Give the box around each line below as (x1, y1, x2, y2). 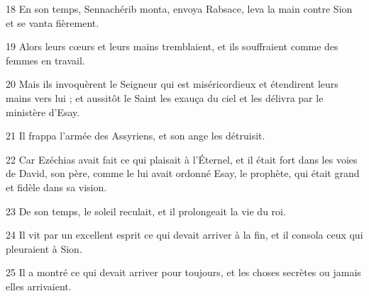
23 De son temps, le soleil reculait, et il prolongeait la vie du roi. (6, 203, 286, 218)
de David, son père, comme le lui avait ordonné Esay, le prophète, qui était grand (6, 166, 360, 181)
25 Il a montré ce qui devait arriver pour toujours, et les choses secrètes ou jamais (6, 265, 361, 280)
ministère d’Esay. (6, 104, 80, 119)
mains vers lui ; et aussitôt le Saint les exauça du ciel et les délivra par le (6, 90, 324, 105)
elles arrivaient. (6, 278, 72, 293)
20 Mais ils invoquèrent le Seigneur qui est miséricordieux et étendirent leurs (6, 76, 338, 91)
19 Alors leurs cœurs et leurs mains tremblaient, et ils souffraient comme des (6, 39, 338, 54)
